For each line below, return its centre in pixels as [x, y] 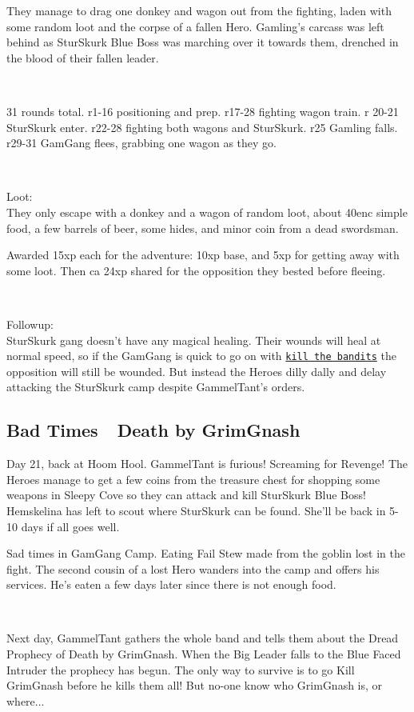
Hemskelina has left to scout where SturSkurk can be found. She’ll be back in [196, 510]
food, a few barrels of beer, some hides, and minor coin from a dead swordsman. [203, 228]
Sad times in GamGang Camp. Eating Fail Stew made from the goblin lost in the [206, 553]
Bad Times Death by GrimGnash [153, 430]
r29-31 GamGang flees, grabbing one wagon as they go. [141, 143]
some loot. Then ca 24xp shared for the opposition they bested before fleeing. [196, 270]
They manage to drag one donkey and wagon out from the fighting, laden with [199, 10]
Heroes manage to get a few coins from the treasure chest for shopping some [193, 479]
